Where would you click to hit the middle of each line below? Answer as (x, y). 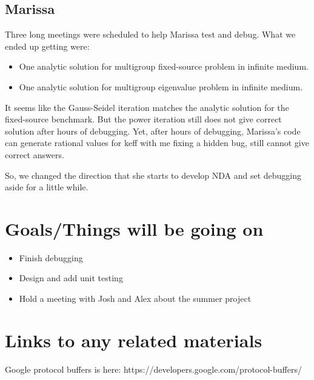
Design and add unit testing (71, 278)
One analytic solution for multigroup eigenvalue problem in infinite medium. (161, 86)
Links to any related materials (134, 340)
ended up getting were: (47, 46)
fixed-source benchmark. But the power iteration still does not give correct (143, 119)
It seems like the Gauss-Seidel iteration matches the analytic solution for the (147, 107)
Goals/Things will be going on (134, 228)
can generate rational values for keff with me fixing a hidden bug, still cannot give (157, 143)
